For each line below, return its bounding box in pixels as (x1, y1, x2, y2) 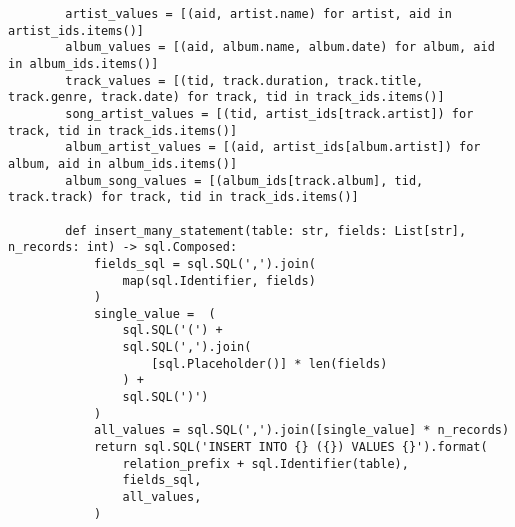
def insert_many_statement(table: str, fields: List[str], (65, 223, 467, 238)
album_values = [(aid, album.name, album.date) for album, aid (65, 40, 495, 55)
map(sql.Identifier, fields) (122, 273, 316, 288)
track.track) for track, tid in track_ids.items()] (8, 190, 359, 205)
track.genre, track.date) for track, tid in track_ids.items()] (8, 90, 445, 105)
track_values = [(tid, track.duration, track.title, (65, 73, 424, 88)
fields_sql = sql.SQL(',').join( (93, 256, 316, 271)
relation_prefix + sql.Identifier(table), (122, 456, 409, 471)
